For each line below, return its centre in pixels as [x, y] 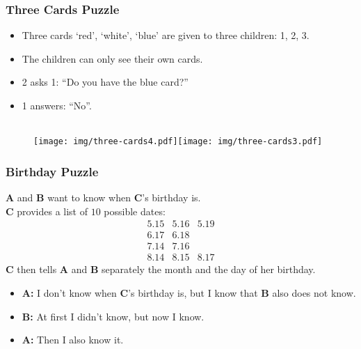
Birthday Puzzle [52, 171]
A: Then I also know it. [73, 340]
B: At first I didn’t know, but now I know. [113, 316]
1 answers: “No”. [57, 105]
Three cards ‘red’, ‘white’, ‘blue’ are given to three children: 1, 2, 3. [166, 35]
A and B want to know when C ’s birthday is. [103, 197]
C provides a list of [47, 211]
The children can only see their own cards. [112, 58]
